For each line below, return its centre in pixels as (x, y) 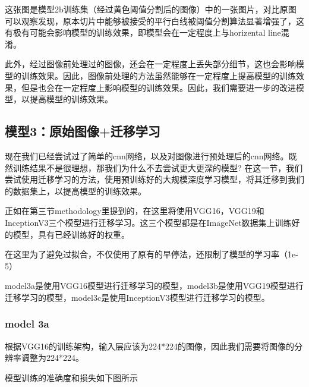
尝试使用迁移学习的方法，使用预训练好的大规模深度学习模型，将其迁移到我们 (154, 179)
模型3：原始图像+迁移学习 (83, 131)
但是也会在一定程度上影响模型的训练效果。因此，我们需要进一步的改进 (158, 87)
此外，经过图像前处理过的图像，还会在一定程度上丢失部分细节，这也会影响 (150, 64)
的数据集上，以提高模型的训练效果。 (75, 191)
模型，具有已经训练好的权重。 (71, 234)
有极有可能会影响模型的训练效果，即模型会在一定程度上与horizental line (143, 32)
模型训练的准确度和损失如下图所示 (71, 377)
